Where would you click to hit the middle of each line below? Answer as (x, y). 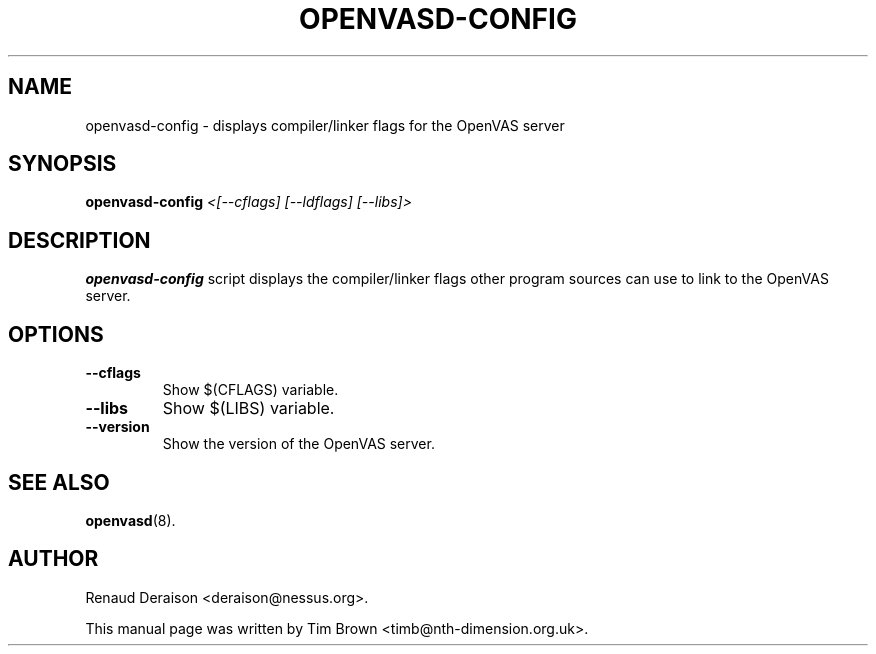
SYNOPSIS (62, 164)
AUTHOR (53, 559)
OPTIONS (56, 334)
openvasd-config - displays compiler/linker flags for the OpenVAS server (325, 125)
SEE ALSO (59, 482)
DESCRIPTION (79, 240)
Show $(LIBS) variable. (248, 408)
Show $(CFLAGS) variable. (250, 390)
